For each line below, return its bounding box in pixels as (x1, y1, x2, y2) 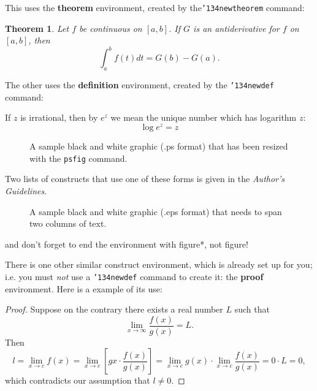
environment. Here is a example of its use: (5, 282, 162, 295)
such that (234, 303, 270, 316)
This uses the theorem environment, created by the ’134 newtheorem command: (5, 1, 305, 13)
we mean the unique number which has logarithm (110, 111, 297, 124)
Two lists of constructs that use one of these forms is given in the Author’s (5, 172, 285, 185)
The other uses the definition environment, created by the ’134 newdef (5, 78, 274, 91)
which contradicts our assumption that (5, 374, 150, 387)
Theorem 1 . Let (5, 21, 69, 34)
